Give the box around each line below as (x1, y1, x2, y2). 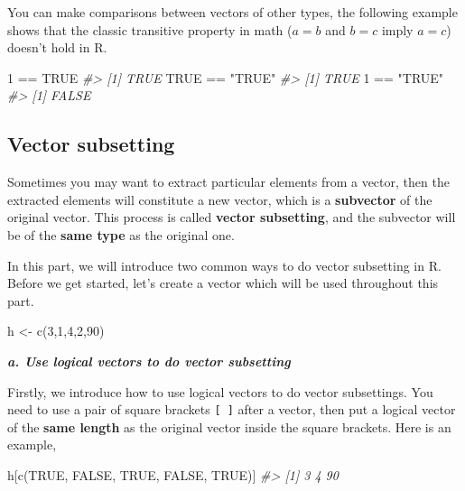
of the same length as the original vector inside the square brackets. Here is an (7, 417, 451, 436)
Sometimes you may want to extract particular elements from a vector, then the (7, 172, 450, 191)
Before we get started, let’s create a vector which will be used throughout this (7, 273, 439, 292)
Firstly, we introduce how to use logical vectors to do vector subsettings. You (7, 382, 433, 401)
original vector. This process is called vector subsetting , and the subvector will (7, 208, 456, 227)
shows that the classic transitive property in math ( (7, 20, 293, 39)
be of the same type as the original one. (7, 225, 235, 244)
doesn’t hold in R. (7, 38, 107, 57)
